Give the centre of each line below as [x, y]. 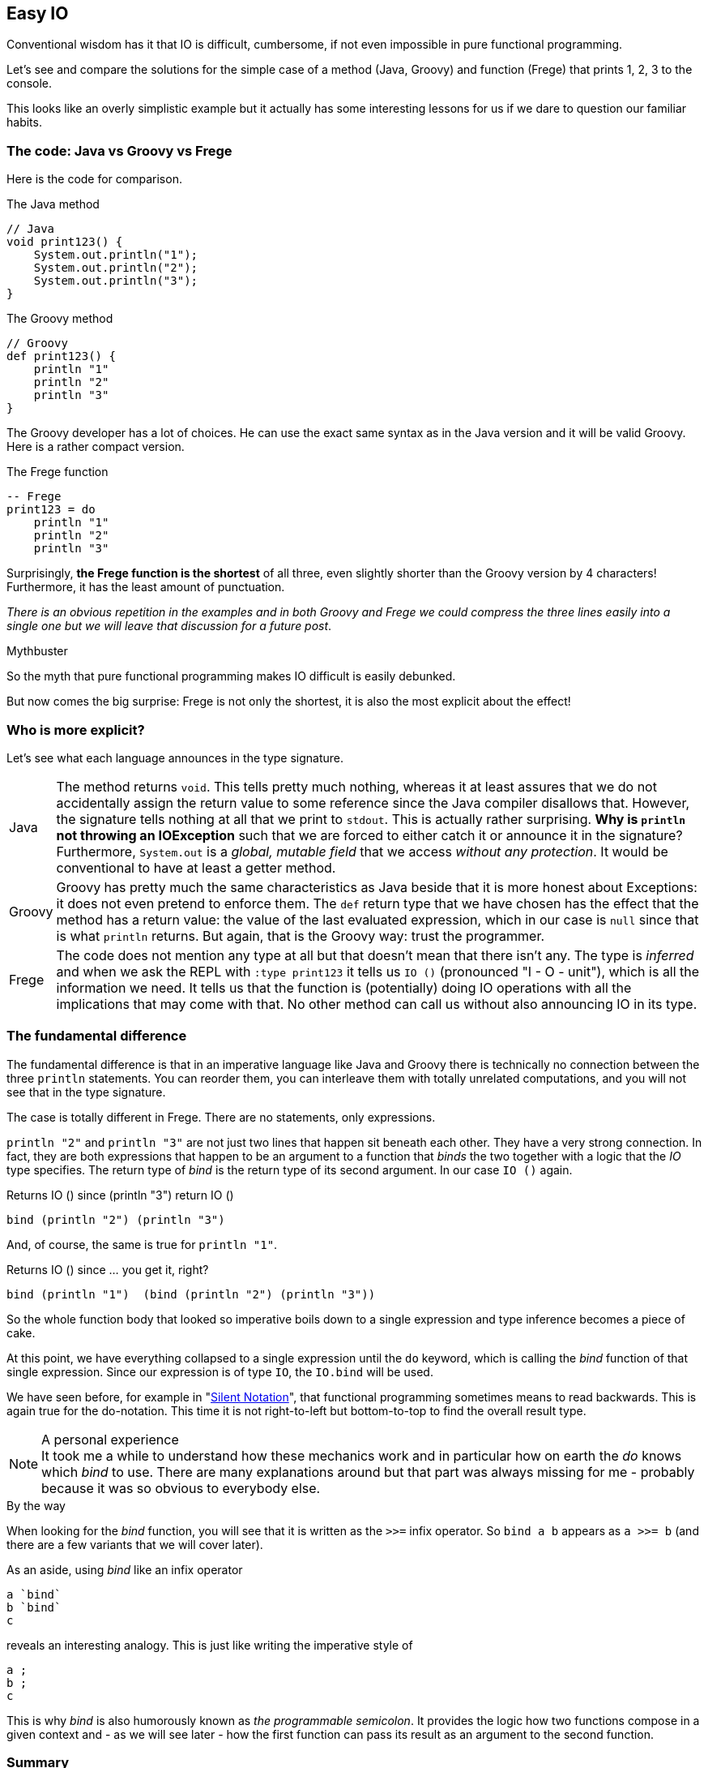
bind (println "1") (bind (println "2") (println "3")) [191, 1294]
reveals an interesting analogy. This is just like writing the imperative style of [210, 1645]
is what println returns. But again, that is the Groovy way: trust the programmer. [301, 935]
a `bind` [34, 1594]
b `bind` [34, 1607]
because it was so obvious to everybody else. [181, 1488]
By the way [36, 1505]
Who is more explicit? [76, 730]
